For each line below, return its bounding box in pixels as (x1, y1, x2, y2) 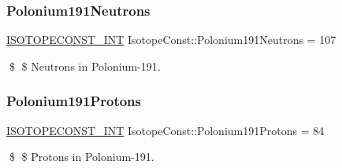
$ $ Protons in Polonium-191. (9, 148, 154, 165)
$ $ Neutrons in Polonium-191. (9, 57, 161, 74)
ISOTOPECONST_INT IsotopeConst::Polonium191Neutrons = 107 (6, 31, 336, 48)
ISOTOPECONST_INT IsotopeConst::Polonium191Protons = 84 (6, 122, 325, 138)
